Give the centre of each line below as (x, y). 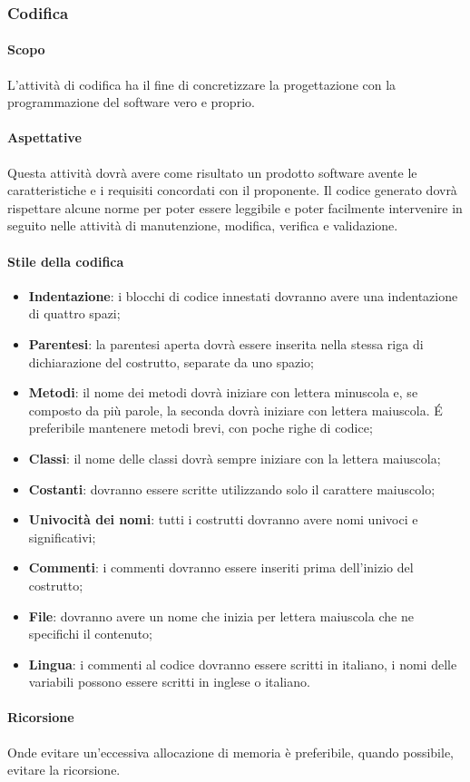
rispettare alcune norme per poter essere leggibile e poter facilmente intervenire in (235, 207)
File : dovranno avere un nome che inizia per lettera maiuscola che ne (221, 616)
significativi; (62, 537)
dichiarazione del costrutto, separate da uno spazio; (171, 362)
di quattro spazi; (74, 313)
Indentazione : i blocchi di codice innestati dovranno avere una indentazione (243, 295)
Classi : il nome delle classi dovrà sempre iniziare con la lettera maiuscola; (235, 458)
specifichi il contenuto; (90, 634)
